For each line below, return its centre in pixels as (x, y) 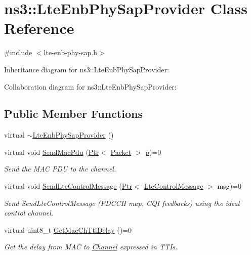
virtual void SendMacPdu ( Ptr (52, 152)
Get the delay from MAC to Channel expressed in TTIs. (91, 247)
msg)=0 (229, 186)
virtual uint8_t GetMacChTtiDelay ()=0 (68, 229)
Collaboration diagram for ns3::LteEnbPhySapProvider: (90, 86)
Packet (121, 152)
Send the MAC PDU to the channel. (60, 169)
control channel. (29, 213)
